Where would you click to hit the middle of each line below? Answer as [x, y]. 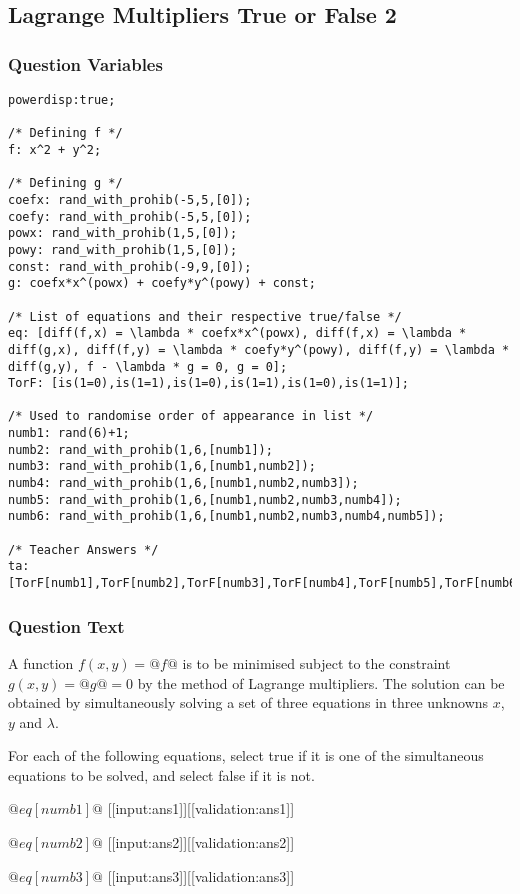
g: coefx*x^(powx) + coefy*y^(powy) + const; [162, 283]
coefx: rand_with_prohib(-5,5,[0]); [130, 199]
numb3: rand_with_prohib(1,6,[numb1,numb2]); [162, 466]
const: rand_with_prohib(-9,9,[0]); [130, 266]
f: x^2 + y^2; [55, 149]
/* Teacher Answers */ [83, 549]
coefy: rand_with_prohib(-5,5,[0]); [130, 216]
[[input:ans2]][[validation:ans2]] [201, 842]
